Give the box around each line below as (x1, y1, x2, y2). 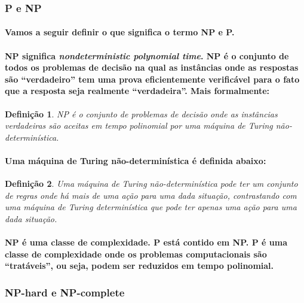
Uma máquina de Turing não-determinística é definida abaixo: (5, 154, 266, 166)
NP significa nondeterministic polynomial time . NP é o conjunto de (5, 49, 289, 62)
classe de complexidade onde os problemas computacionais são (5, 247, 267, 260)
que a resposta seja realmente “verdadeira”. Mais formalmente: (5, 84, 270, 97)
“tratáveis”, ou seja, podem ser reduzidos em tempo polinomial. (5, 259, 274, 272)
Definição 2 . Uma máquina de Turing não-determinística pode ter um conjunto (5, 177, 298, 190)
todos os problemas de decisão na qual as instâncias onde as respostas (5, 61, 299, 74)
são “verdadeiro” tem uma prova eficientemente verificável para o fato (5, 72, 300, 85)
